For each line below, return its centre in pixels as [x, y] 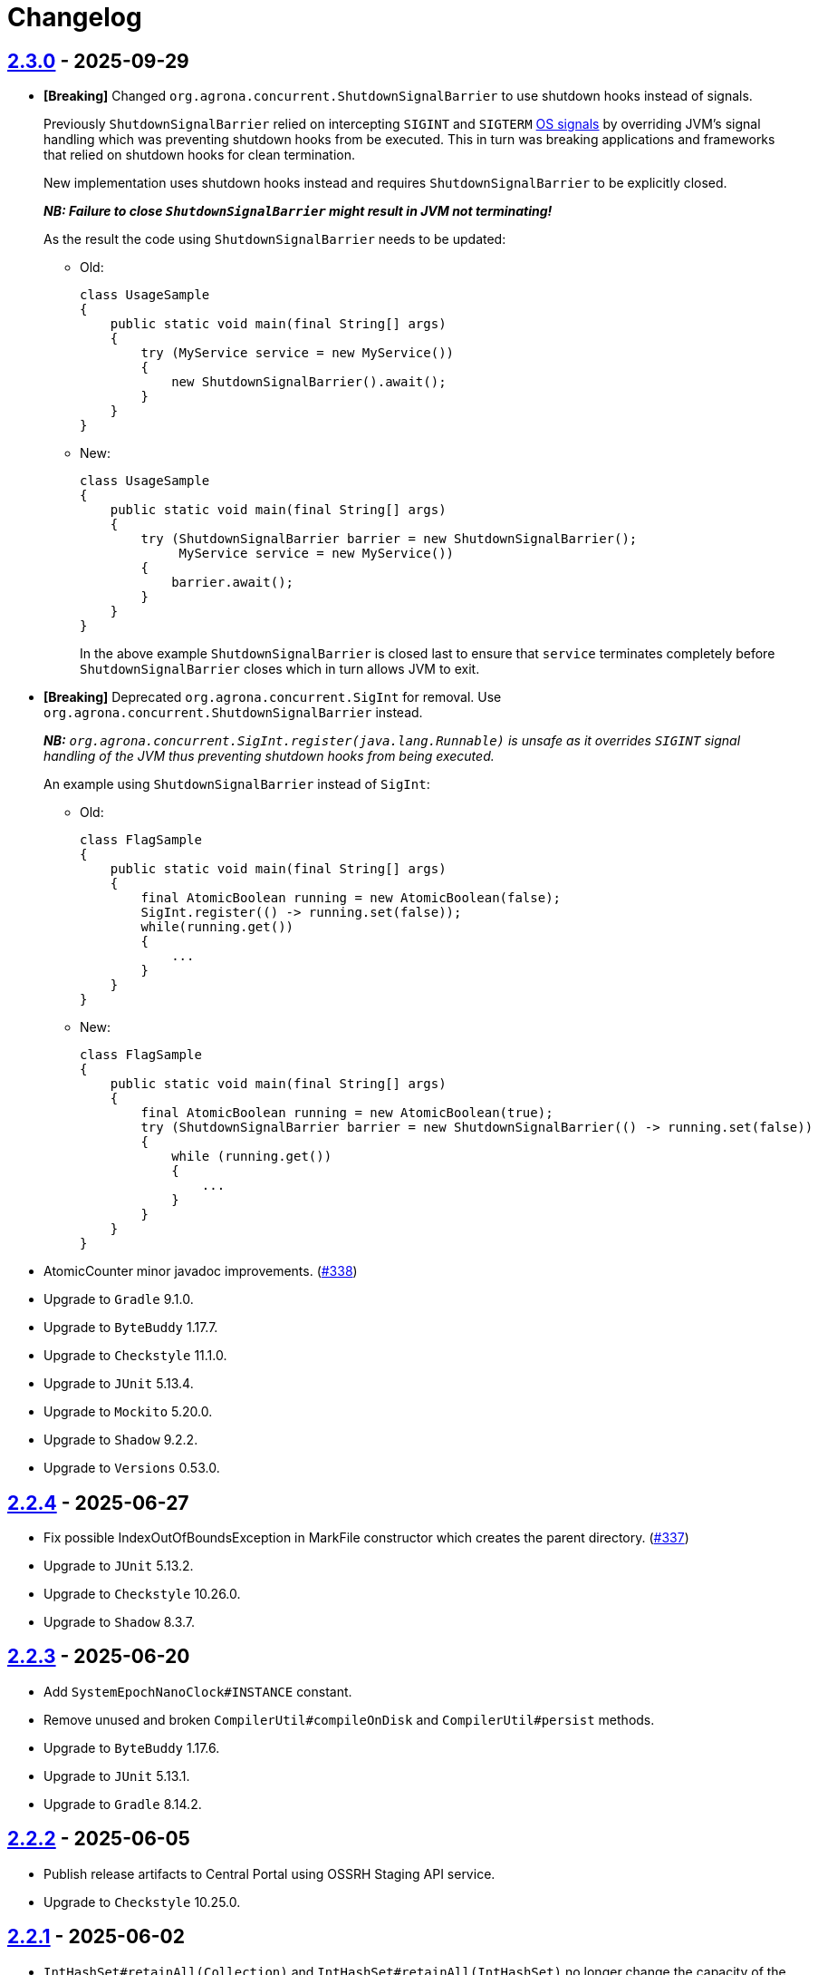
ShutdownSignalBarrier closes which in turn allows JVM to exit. [280, 669]
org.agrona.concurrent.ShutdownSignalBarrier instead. [233, 713]
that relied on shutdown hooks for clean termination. [200, 155]
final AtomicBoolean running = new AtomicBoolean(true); [347, 1113]
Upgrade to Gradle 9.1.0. [119, 1299]
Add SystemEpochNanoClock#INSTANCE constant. [198, 1691]
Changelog [75, 17]
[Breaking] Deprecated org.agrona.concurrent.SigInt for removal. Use [273, 697]
